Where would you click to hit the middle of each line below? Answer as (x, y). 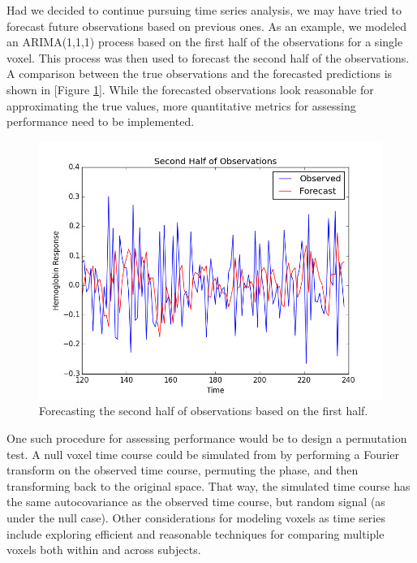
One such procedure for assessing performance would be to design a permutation (207, 437)
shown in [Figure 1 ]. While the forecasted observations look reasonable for (190, 89)
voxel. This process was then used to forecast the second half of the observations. (208, 57)
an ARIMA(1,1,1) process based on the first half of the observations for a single (205, 42)
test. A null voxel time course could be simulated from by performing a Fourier (203, 454)
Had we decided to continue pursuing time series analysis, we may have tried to (204, 10)
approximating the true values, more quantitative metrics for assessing (181, 105)
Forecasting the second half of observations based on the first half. (204, 411)
